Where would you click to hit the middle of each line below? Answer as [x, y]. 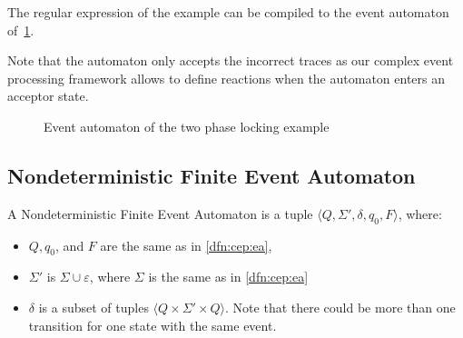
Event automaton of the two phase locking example [187, 126]
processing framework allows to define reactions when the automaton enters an [226, 78]
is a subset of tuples [94, 307]
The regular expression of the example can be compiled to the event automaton [228, 12]
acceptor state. [48, 96]
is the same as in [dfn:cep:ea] [228, 277]
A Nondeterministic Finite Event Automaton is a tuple [160, 213]
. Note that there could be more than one [340, 307]
